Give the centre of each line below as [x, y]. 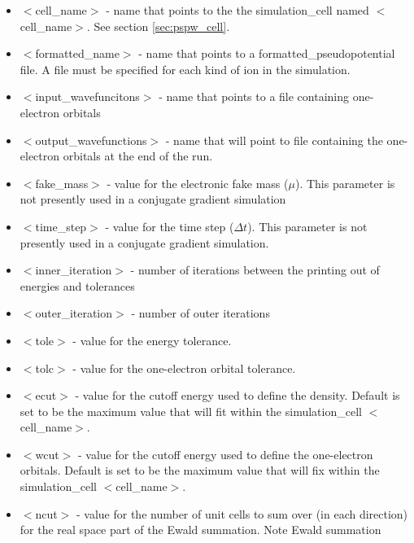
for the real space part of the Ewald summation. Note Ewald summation [200, 530]
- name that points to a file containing [254, 96]
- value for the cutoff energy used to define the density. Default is [238, 395]
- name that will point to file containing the [274, 140]
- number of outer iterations [200, 313]
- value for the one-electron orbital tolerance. [184, 368]
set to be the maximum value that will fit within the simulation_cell [191, 411]
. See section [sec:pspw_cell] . [158, 26]
